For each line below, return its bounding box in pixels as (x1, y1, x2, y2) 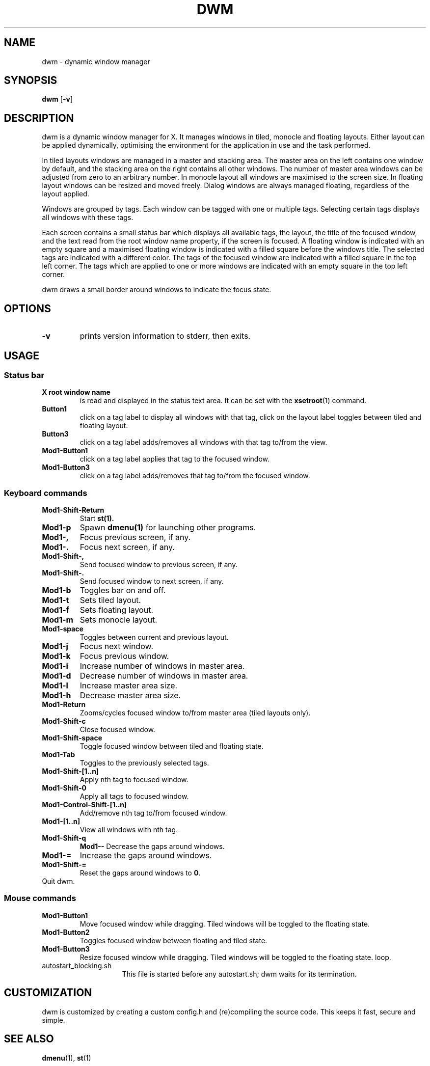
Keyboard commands (4, 488, 87, 498)
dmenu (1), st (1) (42, 1053, 91, 1062)
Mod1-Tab (42, 750, 75, 759)
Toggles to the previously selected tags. (80, 759, 209, 767)
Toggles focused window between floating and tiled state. (80, 936, 268, 945)
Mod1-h (42, 690, 71, 701)
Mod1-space (42, 625, 83, 633)
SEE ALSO (4, 1033, 54, 1045)
